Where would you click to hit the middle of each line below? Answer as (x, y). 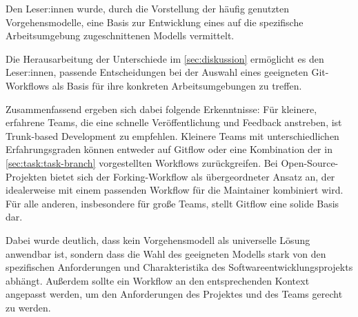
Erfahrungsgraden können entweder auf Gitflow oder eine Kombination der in (169, 149)
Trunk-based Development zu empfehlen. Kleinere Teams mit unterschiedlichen (172, 135)
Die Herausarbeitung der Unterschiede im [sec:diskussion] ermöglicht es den (165, 58)
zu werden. (28, 307)
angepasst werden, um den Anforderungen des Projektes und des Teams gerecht (174, 294)
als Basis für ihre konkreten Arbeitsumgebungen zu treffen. (177, 85)
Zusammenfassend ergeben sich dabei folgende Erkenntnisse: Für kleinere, (161, 109)
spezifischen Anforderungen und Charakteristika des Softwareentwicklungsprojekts (179, 267)
